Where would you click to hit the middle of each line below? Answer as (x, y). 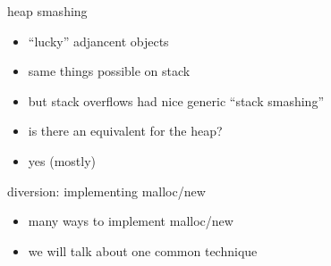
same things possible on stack (109, 71)
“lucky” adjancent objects (98, 41)
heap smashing (47, 11)
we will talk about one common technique (143, 250)
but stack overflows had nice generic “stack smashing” (176, 100)
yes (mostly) (62, 160)
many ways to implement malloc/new (131, 221)
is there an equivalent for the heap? (125, 131)
